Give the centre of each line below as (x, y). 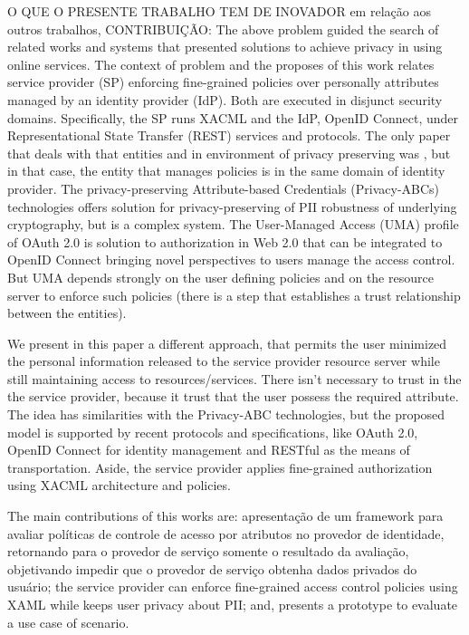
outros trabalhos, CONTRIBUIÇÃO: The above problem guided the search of (223, 29)
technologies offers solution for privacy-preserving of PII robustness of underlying (232, 206)
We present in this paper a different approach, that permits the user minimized (227, 343)
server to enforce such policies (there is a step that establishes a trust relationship (234, 295)
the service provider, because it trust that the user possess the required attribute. (233, 396)
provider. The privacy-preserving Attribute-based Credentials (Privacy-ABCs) (224, 188)
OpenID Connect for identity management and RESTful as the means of (209, 450)
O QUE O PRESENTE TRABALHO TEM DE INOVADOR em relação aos (219, 11)
